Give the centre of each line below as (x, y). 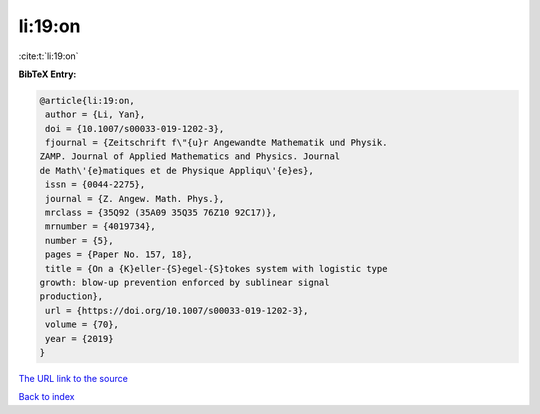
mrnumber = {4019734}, (101, 226)
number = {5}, (79, 240)
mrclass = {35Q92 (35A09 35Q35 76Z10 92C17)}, (161, 213)
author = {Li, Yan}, (95, 114)
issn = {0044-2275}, (95, 184)
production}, (71, 296)
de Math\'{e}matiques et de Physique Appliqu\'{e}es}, (176, 170)
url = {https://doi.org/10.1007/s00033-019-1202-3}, (177, 310)
